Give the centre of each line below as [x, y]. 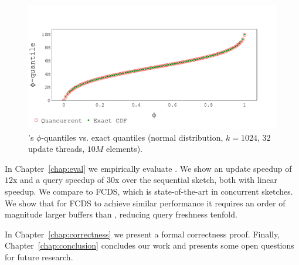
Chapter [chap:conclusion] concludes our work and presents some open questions [149, 245]
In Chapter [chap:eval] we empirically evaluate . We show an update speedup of [148, 168]
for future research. [39, 256]
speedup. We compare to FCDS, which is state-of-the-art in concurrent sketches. [149, 191]
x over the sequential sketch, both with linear [196, 180]
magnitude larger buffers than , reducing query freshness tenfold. [121, 214]
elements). [125, 149]
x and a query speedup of [59, 180]
